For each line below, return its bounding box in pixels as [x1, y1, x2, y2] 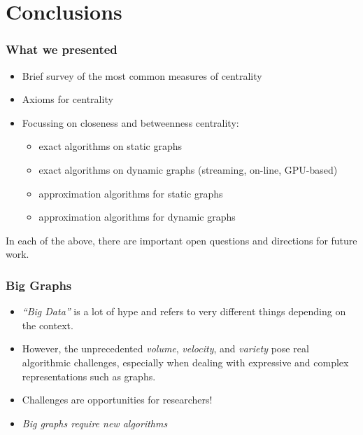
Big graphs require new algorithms [22, 415, 168, 430]
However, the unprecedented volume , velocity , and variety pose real [22, 341, 309, 356]
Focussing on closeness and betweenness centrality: [22, 115, 239, 130]
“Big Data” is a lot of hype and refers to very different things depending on [22, 304, 346, 319]
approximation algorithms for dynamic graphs [38, 209, 236, 224]
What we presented [6, 41, 118, 58]
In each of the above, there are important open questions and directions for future [6, 233, 357, 247]
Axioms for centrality [22, 92, 113, 106]
